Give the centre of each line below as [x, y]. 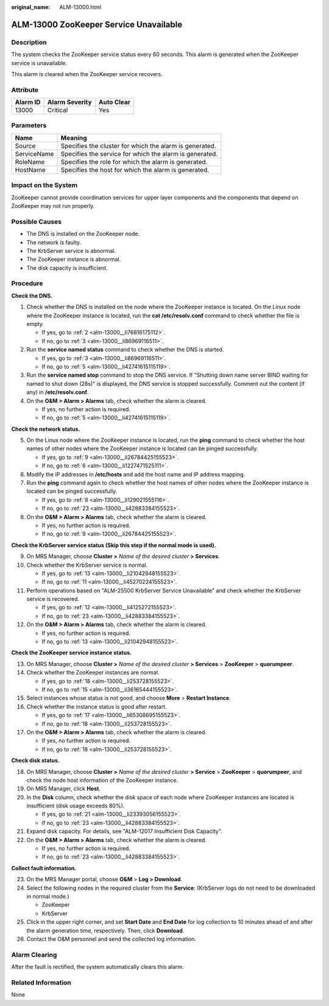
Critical [58, 110]
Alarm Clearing [34, 955]
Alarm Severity [69, 102]
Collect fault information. [44, 868]
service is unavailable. [39, 63]
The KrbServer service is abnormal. [71, 250]
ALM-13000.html [80, 7]
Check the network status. [46, 429]
